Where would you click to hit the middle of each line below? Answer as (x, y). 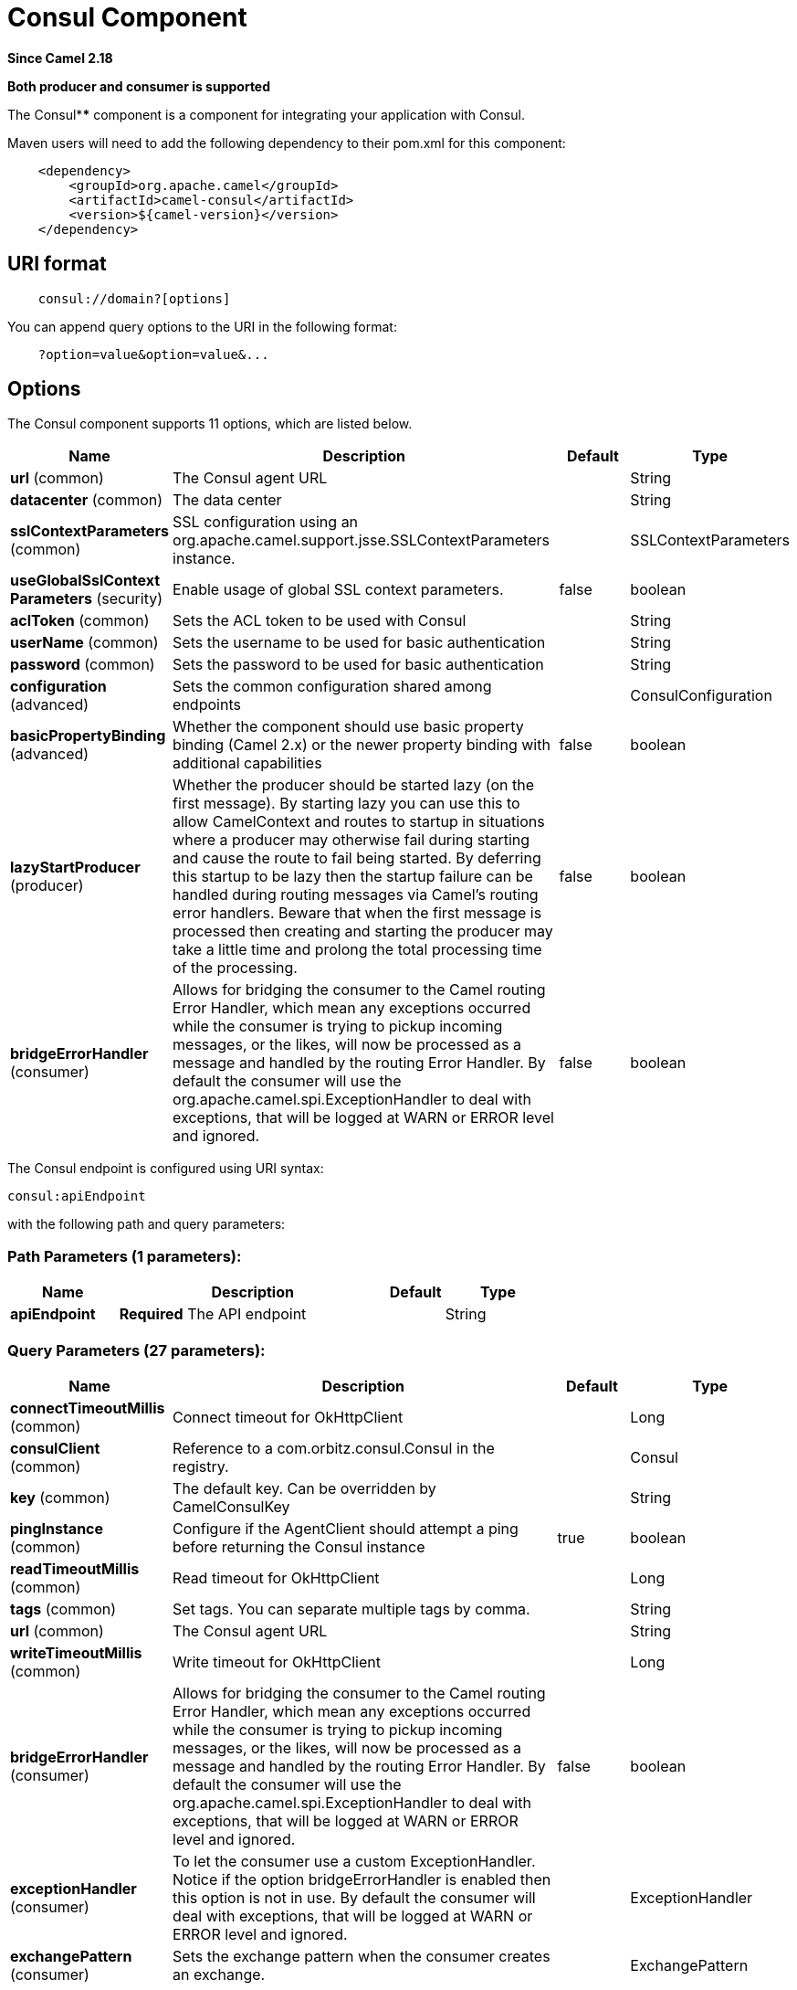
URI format (57, 264)
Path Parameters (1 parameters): (125, 1256)
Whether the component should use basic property (348, 727)
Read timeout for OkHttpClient (276, 1577)
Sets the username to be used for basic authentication (359, 643)
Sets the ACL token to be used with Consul (320, 621)
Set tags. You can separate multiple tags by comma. (351, 1609)
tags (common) (63, 1609)
